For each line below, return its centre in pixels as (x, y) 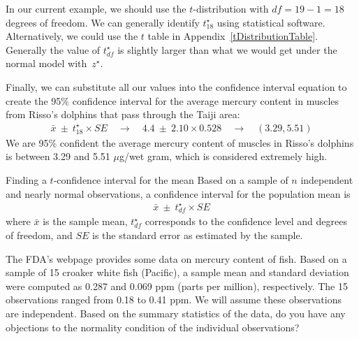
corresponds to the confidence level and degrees (246, 221)
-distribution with (231, 8)
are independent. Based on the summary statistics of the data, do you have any (176, 313)
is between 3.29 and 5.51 (58, 156)
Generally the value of (53, 49)
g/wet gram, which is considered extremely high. (223, 156)
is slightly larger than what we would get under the (227, 49)
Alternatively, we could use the (72, 36)
